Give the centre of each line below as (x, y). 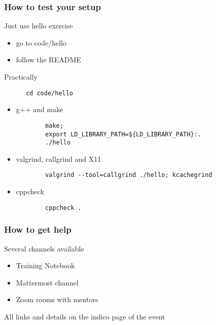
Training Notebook (45, 265)
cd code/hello (49, 93)
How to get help (38, 229)
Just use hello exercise (39, 26)
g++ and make (40, 109)
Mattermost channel (47, 282)
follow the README (48, 60)
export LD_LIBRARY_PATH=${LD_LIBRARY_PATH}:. (123, 134)
